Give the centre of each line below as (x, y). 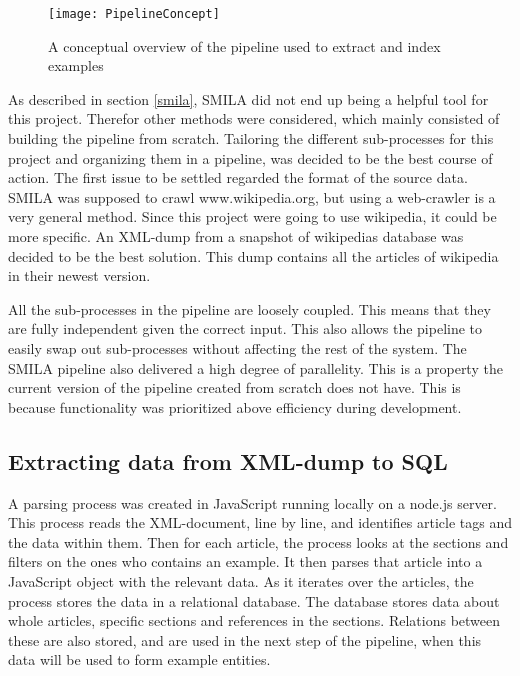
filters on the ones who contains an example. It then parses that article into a (245, 561)
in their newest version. (79, 275)
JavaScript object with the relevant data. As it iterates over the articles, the (241, 580)
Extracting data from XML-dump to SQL (228, 460)
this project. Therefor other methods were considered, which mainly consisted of (254, 118)
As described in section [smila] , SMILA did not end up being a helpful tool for (248, 98)
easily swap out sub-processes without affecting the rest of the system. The (237, 347)
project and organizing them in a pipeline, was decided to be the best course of (250, 157)
